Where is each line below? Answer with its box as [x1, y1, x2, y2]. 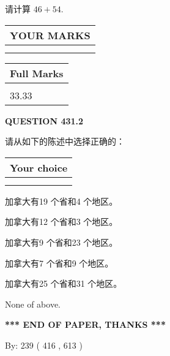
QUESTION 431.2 [5, 114, 84, 127]
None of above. [5, 297, 61, 310]
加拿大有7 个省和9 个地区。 [5, 256, 114, 269]
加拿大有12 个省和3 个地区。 [5, 215, 118, 228]
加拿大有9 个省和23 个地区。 [5, 235, 118, 248]
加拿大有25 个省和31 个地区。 [5, 277, 122, 290]
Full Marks [10, 66, 64, 80]
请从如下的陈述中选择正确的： [5, 135, 125, 148]
